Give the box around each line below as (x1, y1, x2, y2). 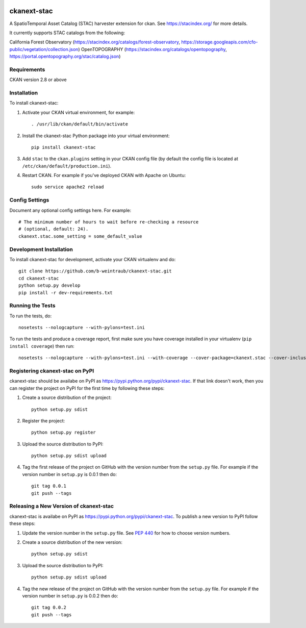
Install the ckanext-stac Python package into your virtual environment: (22, 133, 170, 139)
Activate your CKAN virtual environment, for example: (22, 109, 135, 115)
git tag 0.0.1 (31, 483, 66, 489)
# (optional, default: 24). (18, 226, 89, 232)
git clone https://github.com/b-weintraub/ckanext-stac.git (18, 268, 172, 274)
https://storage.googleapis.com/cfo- (181, 39, 258, 45)
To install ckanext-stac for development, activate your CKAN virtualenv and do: (9, 256, 176, 262)
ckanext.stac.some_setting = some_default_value (18, 233, 142, 239)
